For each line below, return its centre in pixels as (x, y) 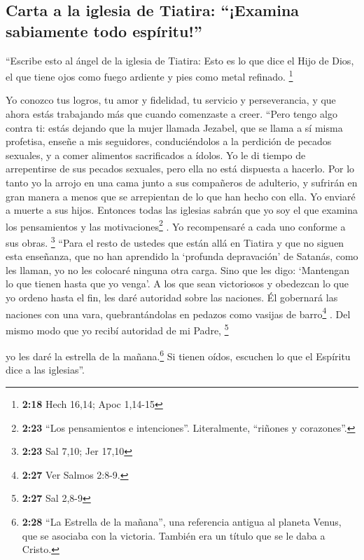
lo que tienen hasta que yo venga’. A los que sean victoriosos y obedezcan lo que (177, 284)
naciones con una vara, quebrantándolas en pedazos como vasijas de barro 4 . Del (178, 313)
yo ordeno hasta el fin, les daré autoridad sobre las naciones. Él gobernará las (172, 298)
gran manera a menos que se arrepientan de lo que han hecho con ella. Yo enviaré (181, 196)
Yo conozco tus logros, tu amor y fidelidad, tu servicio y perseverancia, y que (171, 100)
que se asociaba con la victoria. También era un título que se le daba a (174, 535)
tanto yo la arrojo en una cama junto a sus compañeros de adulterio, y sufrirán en (182, 182)
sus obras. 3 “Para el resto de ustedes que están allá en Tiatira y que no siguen (175, 241)
